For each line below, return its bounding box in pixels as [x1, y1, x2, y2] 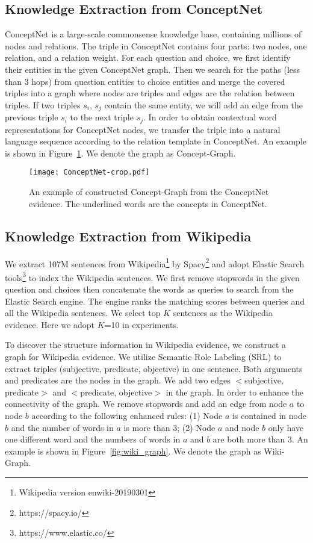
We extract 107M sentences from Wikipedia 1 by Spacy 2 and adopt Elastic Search [5, 255, 305, 270]
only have [268, 421, 304, 433]
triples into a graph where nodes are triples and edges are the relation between [5, 87, 295, 99]
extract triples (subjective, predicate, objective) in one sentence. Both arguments [5, 362, 303, 374]
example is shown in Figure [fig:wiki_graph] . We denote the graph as [5, 444, 261, 457]
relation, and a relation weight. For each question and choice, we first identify [5, 51, 291, 64]
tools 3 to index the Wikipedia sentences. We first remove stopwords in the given [5, 269, 300, 284]
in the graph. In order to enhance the [166, 385, 304, 398]
